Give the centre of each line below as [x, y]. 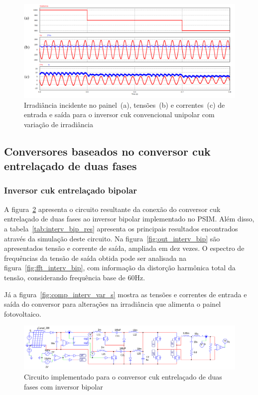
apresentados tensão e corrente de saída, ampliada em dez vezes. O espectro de [124, 248]
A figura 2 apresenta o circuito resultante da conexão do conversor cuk [112, 209]
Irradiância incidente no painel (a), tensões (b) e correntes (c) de [125, 104]
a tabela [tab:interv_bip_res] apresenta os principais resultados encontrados [121, 228]
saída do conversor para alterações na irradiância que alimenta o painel [113, 304]
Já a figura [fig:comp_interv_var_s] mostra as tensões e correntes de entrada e [126, 294]
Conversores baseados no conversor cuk [107, 151]
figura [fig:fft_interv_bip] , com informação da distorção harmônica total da [120, 268]
